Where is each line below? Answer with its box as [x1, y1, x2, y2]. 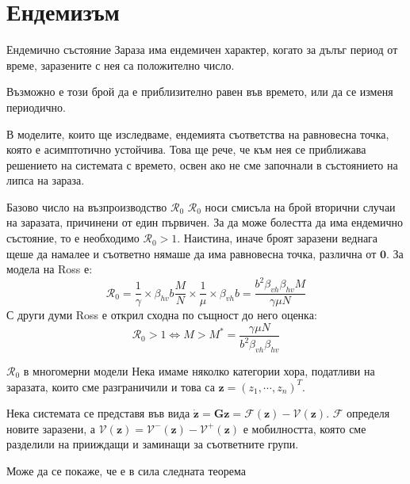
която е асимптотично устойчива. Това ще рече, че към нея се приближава [6, 141, 366, 158]
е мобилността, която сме [243, 420, 366, 436]
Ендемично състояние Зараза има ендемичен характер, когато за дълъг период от [6, 41, 398, 58]
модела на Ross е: [6, 261, 93, 277]
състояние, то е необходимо [6, 230, 140, 246]
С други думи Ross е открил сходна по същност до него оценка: [6, 307, 317, 323]
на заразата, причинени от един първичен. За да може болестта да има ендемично [6, 214, 403, 231]
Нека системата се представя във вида [6, 405, 190, 421]
